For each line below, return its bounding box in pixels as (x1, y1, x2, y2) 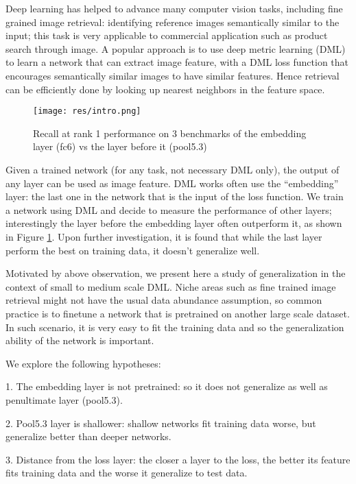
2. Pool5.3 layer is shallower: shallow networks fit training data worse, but (5, 415, 316, 430)
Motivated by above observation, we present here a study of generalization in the (5, 266, 346, 280)
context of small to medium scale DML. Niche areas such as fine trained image (5, 279, 336, 293)
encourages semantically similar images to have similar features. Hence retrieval (5, 68, 340, 82)
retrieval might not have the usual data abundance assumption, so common (5, 293, 322, 307)
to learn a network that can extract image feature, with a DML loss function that (5, 55, 349, 69)
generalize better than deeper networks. (5, 429, 171, 444)
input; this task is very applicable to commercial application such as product (5, 28, 328, 43)
